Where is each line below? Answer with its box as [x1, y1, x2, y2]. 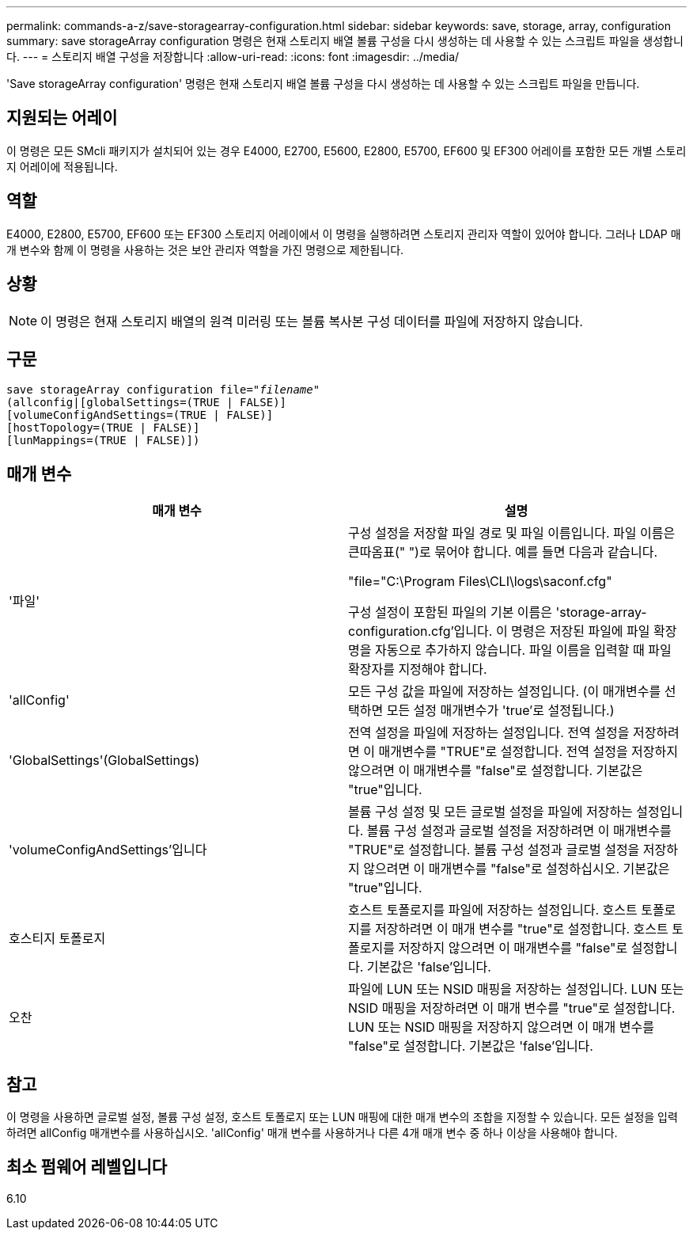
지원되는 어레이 [6, 108, 118, 128]
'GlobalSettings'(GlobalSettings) [9, 752, 199, 769]
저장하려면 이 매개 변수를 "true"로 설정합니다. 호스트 [374, 921, 668, 937]
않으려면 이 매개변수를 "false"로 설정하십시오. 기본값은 [363, 861, 670, 877]
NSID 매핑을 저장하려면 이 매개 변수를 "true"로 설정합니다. [348, 1000, 676, 1017]
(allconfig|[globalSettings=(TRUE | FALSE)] [6, 396, 287, 409]
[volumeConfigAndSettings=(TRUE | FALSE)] [6, 409, 274, 422]
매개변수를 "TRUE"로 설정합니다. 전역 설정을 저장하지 [378, 744, 679, 760]
